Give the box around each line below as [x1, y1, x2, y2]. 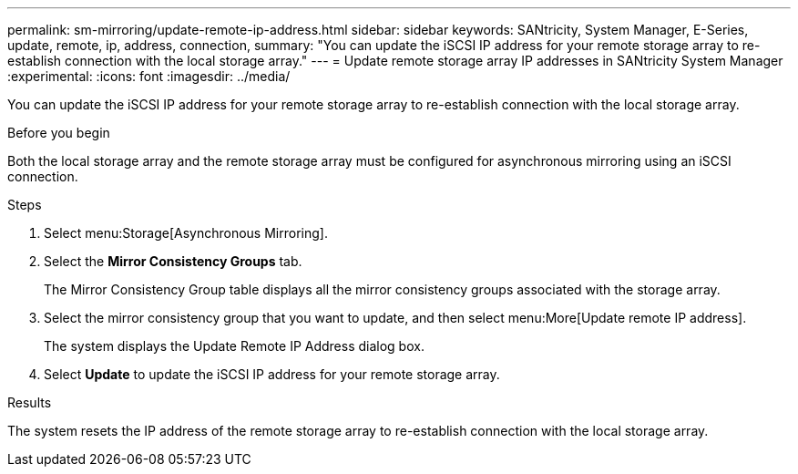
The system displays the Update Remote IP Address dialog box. [44, 338, 425, 354]
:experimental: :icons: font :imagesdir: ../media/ [7, 68, 291, 84]
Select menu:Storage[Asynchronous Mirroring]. [44, 225, 328, 241]
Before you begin [7, 125, 110, 140]
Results [7, 395, 52, 410]
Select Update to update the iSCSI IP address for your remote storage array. [44, 366, 500, 382]
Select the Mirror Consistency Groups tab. [44, 253, 302, 269]
